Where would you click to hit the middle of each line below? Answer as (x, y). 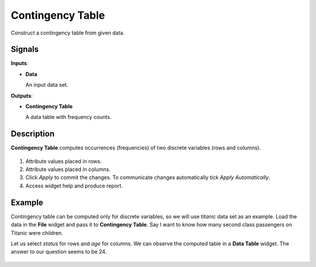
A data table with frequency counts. (68, 117)
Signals (25, 49)
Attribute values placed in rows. (63, 161)
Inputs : (20, 63)
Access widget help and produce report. (74, 186)
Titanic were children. (37, 233)
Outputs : (22, 95)
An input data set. (47, 85)
